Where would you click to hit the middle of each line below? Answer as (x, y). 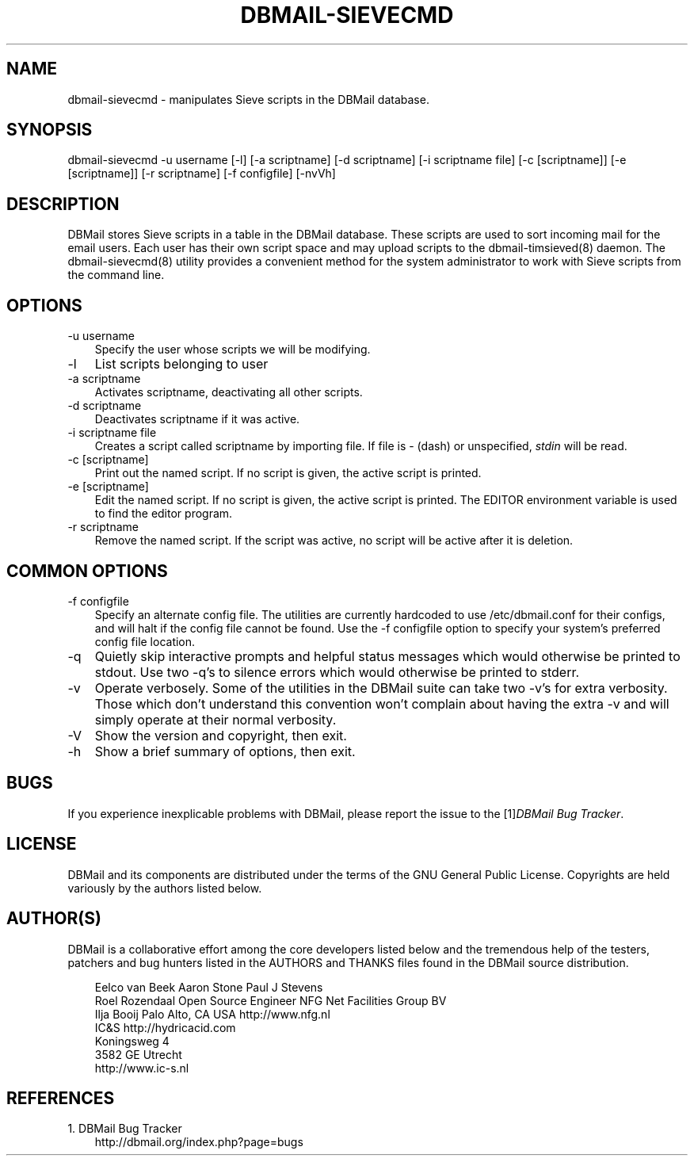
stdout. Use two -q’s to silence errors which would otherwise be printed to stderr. (337, 672)
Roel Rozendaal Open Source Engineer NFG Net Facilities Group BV (271, 1000)
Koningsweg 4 (132, 1041)
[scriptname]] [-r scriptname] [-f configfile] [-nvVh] (202, 174)
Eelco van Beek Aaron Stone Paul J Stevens (209, 987)
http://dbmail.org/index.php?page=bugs (199, 1142)
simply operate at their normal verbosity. (215, 719)
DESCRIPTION (63, 204)
